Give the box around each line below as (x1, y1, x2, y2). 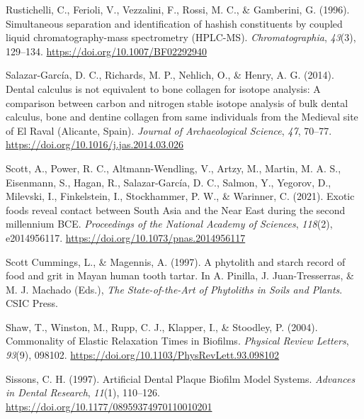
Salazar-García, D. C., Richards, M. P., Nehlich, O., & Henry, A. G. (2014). (6, 67, 334, 82)
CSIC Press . (6, 296, 58, 311)
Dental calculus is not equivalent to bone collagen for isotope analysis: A (6, 81, 321, 96)
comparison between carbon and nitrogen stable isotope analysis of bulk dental (6, 95, 348, 110)
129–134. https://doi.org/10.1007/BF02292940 (6, 43, 207, 58)
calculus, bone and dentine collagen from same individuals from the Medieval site (6, 109, 358, 124)
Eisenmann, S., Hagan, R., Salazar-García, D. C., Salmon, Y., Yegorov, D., (6, 174, 331, 189)
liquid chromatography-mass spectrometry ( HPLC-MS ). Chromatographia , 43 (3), (6, 30, 356, 45)
